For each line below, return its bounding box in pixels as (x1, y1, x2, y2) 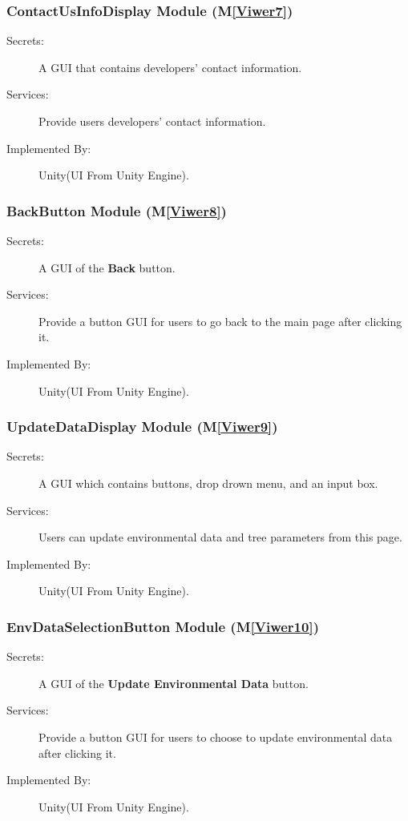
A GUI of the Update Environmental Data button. (38, 674, 309, 691)
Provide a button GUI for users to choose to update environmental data (38, 728, 393, 745)
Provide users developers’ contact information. (38, 113, 266, 129)
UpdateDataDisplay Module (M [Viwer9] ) (6, 417, 278, 437)
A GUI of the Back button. (38, 259, 176, 276)
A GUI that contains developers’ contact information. (38, 58, 302, 75)
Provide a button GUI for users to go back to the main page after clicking (38, 312, 402, 329)
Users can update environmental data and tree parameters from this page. (38, 529, 402, 545)
